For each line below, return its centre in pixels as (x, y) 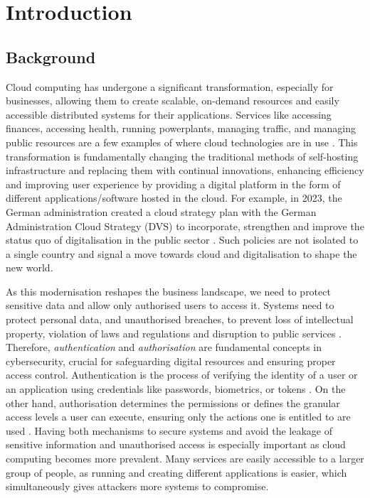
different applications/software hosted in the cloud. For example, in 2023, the (174, 198)
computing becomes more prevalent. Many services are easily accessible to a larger (185, 459)
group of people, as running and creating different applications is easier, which (176, 472)
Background (51, 56)
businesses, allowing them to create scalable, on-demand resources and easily (173, 101)
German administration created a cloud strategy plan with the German (161, 211)
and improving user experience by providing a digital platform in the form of (173, 184)
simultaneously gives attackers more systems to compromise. (137, 486)
